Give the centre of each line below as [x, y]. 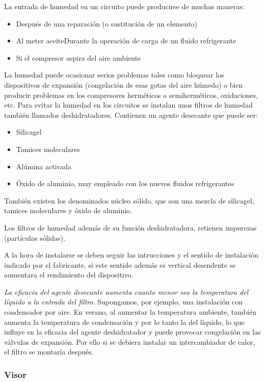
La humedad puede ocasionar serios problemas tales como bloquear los [114, 75]
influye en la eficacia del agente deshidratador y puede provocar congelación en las [132, 332]
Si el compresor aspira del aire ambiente [78, 57]
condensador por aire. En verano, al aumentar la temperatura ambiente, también [130, 312]
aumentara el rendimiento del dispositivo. [69, 275]
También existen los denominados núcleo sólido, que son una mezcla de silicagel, [129, 200]
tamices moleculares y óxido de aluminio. [68, 210]
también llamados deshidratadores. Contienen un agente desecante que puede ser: [131, 114]
